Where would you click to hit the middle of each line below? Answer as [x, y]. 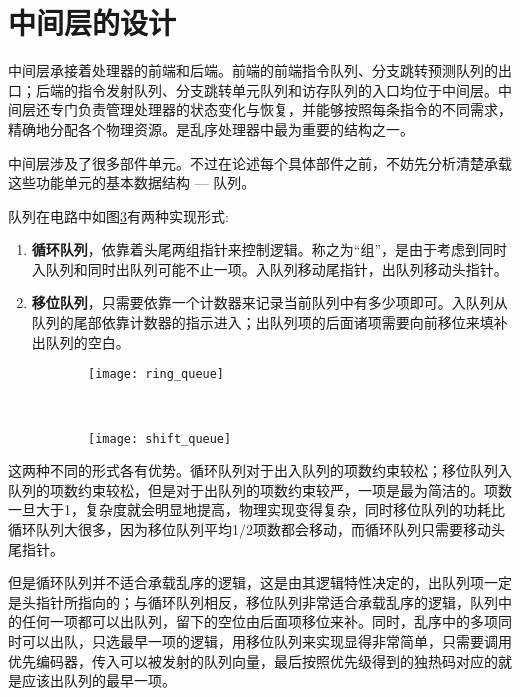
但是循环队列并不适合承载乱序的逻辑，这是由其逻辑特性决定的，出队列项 [246, 582]
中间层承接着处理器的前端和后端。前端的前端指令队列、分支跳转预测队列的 [253, 70]
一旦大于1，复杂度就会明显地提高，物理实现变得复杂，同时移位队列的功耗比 [256, 509]
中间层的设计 [92, 22]
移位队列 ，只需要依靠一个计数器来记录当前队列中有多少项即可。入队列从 [269, 302]
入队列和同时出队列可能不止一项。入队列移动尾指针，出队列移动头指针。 [269, 268]
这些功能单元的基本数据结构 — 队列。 [132, 182]
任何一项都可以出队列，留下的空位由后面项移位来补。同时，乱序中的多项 [259, 621]
